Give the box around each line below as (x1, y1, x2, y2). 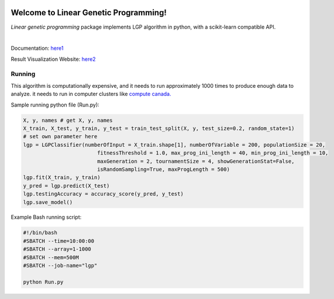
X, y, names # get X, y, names (23, 117, 113, 123)
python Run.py (23, 279, 64, 285)
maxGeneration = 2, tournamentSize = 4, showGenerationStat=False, (97, 158, 295, 164)
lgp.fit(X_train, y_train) (23, 174, 101, 181)
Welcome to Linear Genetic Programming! (11, 8, 167, 18)
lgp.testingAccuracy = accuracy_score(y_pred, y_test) (23, 191, 184, 197)
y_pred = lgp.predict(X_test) (23, 182, 110, 189)
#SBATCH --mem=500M (23, 254, 79, 260)
